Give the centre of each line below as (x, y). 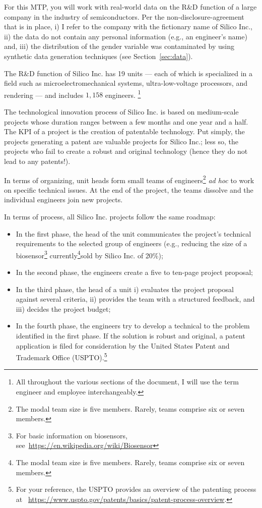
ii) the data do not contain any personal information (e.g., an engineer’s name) (126, 36)
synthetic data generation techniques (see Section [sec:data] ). (99, 56)
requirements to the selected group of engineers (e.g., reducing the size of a (132, 243)
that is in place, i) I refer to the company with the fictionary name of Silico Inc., (128, 26)
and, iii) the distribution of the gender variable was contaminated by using (119, 46)
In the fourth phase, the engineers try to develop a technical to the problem (133, 326)
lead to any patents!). (37, 161)
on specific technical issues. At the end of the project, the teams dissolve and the (129, 189)
